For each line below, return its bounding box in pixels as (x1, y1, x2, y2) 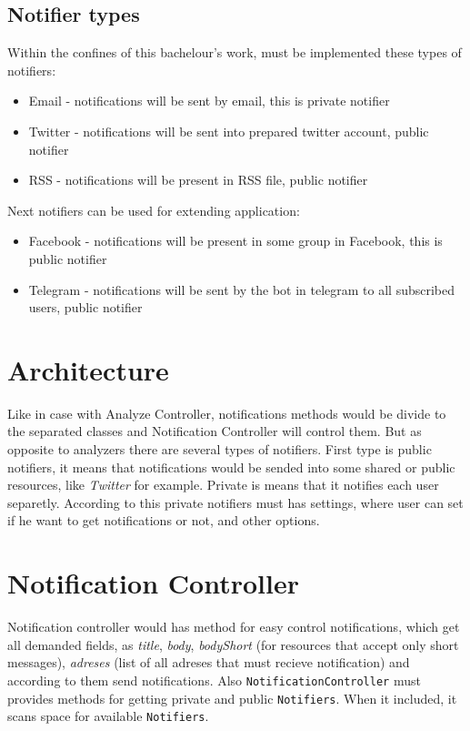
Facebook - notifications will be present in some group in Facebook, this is (28, 231, 443, 250)
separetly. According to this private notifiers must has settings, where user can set (7, 492, 464, 512)
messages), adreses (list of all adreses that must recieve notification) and (7, 653, 410, 672)
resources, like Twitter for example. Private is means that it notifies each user (7, 475, 439, 494)
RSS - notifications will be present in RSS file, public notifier (28, 170, 368, 189)
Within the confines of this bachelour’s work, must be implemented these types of (7, 43, 462, 62)
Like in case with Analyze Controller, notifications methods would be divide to (7, 403, 446, 422)
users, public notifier (28, 298, 143, 317)
